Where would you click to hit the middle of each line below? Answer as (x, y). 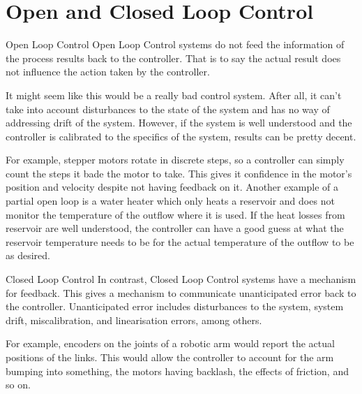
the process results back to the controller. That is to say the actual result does (173, 58)
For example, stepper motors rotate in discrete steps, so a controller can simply (175, 160)
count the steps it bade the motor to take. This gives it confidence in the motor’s (179, 173)
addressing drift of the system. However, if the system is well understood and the (179, 123)
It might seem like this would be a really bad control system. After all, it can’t (174, 95)
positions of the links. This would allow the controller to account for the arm (170, 357)
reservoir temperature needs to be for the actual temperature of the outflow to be (180, 241)
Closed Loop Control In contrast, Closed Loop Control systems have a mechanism (181, 279)
